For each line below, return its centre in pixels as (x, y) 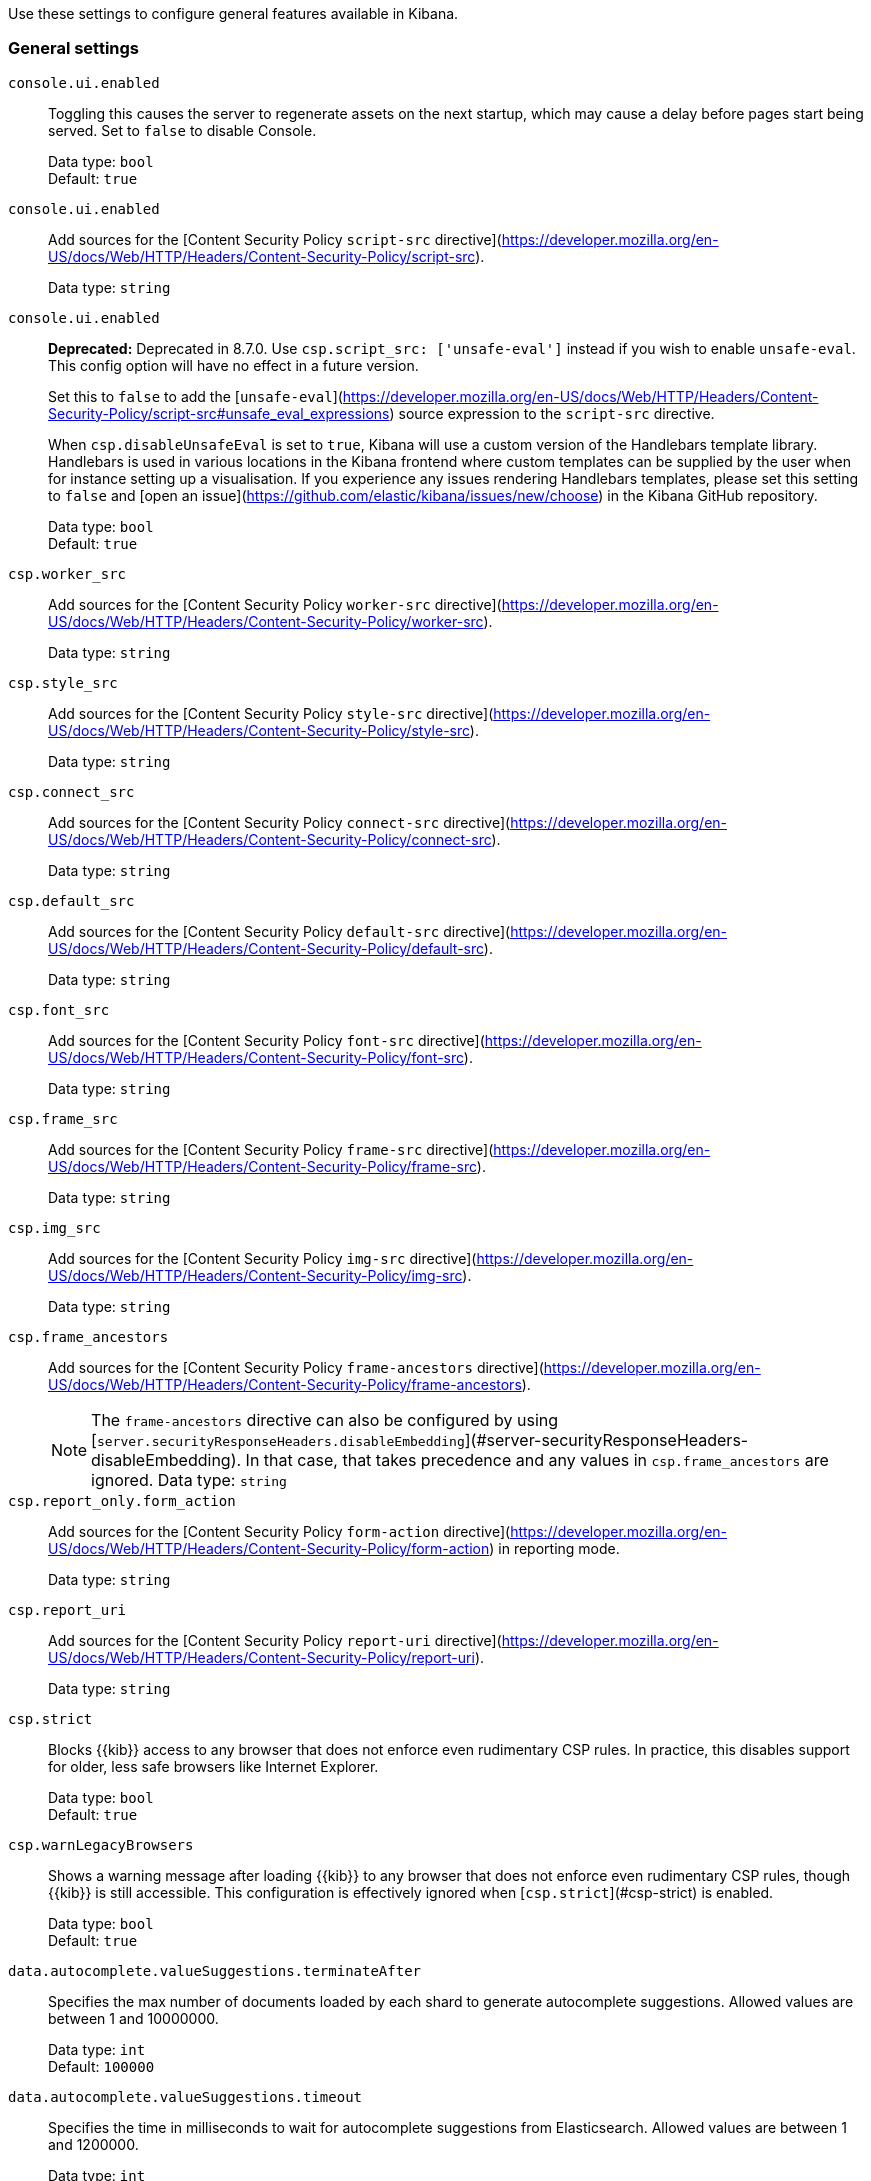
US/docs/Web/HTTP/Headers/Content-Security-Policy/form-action (269, 1548)
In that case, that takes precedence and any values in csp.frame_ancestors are (537, 1459)
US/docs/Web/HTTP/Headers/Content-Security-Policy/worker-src (266, 621)
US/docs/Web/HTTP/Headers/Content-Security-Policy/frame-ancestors (285, 1384)
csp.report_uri (67, 1609)
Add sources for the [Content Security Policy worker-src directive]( (275, 604)
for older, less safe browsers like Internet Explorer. (213, 1766)
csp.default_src (71, 900)
